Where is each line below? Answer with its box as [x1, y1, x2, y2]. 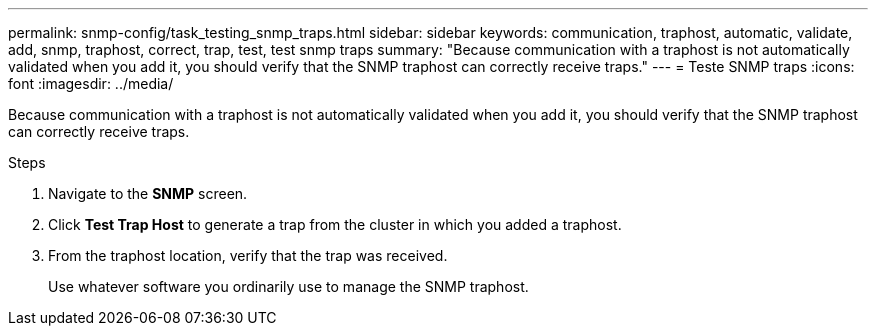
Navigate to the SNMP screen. [48, 185, 248, 202]
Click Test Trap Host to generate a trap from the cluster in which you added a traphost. [48, 216, 622, 233]
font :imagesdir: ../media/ [8, 75, 174, 92]
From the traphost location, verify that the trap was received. [48, 247, 448, 264]
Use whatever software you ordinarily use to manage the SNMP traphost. [48, 278, 529, 295]
